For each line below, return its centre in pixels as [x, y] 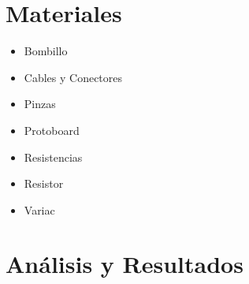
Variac [39, 209]
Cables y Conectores [73, 77]
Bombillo [46, 51]
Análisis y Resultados [124, 264]
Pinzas [40, 104]
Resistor [44, 183]
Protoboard [52, 130]
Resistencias [53, 157]
